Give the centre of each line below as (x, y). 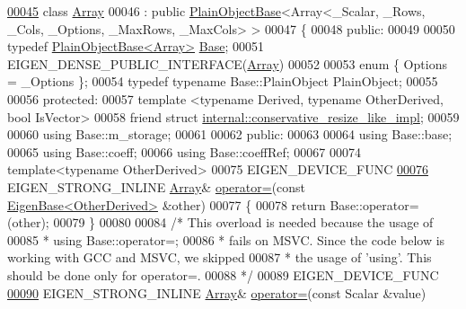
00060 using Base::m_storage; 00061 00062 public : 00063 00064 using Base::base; (230, 134)
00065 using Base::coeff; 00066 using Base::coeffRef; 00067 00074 (185, 151)
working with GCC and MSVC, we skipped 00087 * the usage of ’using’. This (220, 257)
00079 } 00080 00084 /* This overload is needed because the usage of (243, 222)
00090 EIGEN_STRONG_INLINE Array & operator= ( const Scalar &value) (217, 292)
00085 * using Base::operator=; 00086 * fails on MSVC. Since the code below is (226, 239)
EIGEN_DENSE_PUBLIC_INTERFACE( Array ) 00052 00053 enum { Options (227, 63)
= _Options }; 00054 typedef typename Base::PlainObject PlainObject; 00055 (223, 81)
